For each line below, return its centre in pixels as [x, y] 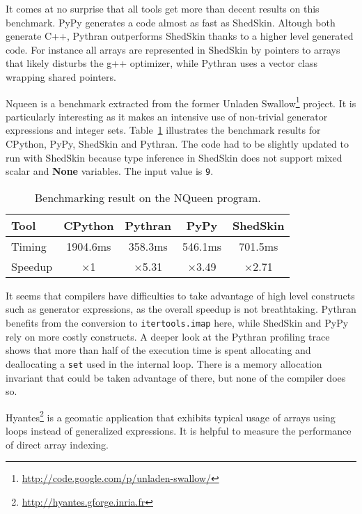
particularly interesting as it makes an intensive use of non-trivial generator [167, 116]
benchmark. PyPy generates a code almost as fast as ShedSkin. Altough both [171, 22]
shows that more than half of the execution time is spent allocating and [158, 350]
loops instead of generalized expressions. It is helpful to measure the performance [179, 430]
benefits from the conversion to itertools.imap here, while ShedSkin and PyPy [177, 323]
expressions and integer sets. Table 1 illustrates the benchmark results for [163, 130]
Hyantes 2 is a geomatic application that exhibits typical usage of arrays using [171, 416]
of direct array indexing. [57, 444]
